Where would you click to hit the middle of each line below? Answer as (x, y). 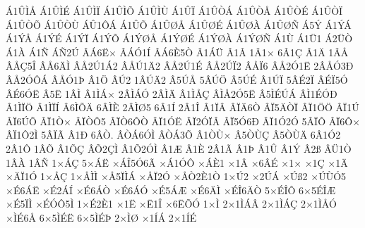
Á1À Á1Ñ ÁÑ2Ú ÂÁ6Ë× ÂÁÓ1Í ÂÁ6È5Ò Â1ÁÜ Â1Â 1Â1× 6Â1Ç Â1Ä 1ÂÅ (177, 52)
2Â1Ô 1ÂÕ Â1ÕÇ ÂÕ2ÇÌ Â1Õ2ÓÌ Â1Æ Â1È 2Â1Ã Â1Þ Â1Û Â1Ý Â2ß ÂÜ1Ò (179, 148)
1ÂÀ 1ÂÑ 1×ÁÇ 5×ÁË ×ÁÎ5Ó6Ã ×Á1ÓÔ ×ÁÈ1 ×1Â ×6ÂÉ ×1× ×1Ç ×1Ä (177, 162)
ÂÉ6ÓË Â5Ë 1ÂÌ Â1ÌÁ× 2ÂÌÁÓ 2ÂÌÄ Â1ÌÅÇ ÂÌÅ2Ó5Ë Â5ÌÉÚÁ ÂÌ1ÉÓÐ (172, 93)
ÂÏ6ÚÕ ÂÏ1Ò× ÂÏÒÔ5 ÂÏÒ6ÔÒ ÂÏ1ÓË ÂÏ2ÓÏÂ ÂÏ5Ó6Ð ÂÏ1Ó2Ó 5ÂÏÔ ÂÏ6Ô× (183, 121)
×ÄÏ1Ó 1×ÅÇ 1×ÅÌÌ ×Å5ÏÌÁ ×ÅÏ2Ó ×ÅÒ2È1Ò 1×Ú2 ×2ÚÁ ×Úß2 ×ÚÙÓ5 (176, 176)
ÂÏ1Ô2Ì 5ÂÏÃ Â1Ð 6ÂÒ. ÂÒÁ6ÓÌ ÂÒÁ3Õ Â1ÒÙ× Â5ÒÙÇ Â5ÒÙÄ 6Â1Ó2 (173, 135)
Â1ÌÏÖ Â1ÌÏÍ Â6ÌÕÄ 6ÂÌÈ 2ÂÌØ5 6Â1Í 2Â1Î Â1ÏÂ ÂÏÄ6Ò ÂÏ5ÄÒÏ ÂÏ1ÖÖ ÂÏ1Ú (182, 107)
